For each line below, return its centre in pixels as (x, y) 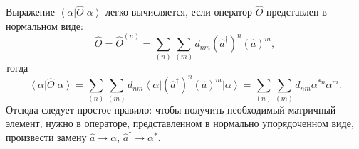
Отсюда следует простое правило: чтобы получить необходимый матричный (171, 109)
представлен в (297, 12)
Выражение (30, 12)
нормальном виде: (45, 25)
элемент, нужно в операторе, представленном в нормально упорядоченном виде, (180, 123)
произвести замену (46, 137)
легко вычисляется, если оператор (179, 12)
